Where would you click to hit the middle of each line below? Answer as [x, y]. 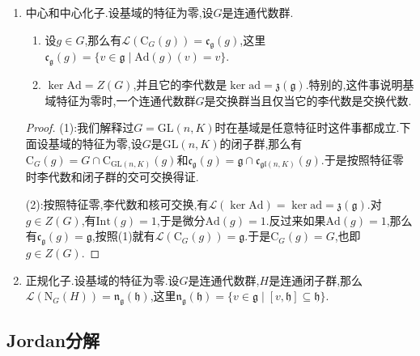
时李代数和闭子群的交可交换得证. [112, 177]
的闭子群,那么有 [261, 143]
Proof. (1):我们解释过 [80, 127]
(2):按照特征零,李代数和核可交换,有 [117, 204]
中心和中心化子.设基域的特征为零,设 [119, 12]
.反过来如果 [296, 220]
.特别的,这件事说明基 [360, 85]
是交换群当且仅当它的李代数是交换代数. [308, 100]
